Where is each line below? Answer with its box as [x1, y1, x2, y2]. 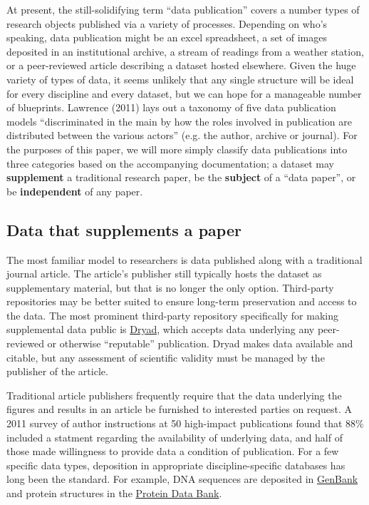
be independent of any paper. [6, 183, 143, 198]
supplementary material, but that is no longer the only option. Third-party [6, 280, 334, 295]
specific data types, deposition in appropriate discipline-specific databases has [6, 457, 345, 472]
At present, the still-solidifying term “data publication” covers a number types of [6, 2, 360, 16]
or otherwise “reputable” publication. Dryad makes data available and [47, 336, 353, 351]
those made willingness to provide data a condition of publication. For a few [6, 444, 339, 459]
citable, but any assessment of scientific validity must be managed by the [6, 350, 325, 364]
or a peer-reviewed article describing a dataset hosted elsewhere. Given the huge [6, 58, 356, 73]
